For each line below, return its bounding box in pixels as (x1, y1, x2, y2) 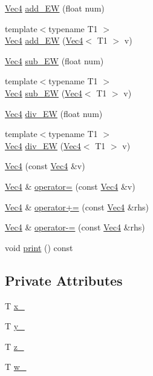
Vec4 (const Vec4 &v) (5, 159, 85, 172)
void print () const (5, 241, 73, 253)
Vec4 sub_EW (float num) (5, 54, 104, 67)
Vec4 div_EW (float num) (5, 107, 103, 119)
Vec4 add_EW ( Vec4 (5, 34, 83, 47)
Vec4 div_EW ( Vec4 (5, 139, 81, 152)
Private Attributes (5, 270, 123, 289)
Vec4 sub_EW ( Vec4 (5, 86, 82, 99)
